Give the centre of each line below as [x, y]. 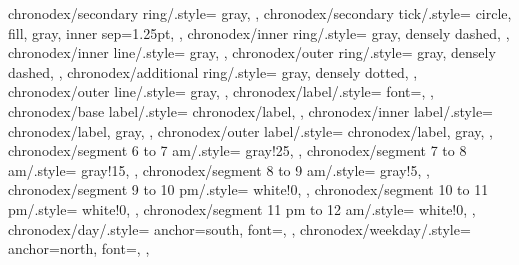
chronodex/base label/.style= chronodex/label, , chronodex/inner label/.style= [251, 110]
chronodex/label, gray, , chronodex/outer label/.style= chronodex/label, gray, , [250, 130]
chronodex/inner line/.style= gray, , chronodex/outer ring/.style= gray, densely [252, 52]
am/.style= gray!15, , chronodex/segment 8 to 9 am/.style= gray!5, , [219, 169]
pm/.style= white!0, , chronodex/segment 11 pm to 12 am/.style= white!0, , [242, 208]
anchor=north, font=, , [79, 248]
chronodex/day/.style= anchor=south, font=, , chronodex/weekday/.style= [239, 228]
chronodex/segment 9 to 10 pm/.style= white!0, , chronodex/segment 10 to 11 [248, 189]
